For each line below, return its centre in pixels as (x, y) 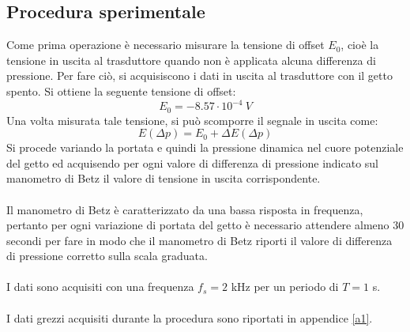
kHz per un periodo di (285, 287)
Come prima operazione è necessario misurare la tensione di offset (166, 45)
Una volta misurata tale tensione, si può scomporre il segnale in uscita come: (192, 120)
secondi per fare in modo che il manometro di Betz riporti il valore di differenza (199, 240)
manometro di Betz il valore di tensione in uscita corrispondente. (164, 178)
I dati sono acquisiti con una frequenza (100, 287)
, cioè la (360, 45)
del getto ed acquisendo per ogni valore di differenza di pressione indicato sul (193, 162)
